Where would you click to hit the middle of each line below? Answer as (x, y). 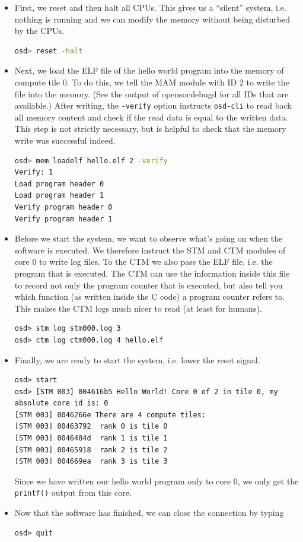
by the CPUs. (39, 31)
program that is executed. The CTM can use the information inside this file (152, 273)
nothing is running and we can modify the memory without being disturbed (152, 19)
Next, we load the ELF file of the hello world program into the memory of (149, 70)
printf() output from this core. (73, 492)
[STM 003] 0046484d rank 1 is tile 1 (91, 438)
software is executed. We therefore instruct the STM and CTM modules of (150, 250)
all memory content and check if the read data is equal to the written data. (151, 117)
